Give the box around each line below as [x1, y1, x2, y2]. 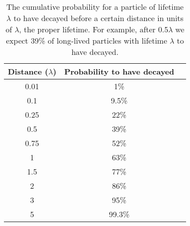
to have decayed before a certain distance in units [13, 12, 184, 24]
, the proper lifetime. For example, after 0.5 [19, 24, 168, 35]
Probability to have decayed [64, 66, 174, 77]
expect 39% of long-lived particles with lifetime [6, 35, 167, 46]
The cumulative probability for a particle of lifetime [6, 1, 184, 12]
